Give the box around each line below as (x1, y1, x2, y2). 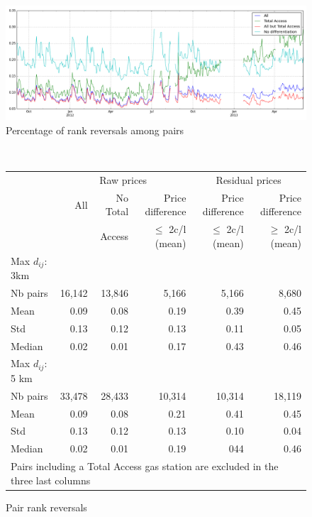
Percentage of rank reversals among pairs (6, 123, 184, 138)
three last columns (11, 472, 91, 487)
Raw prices (99, 173, 147, 187)
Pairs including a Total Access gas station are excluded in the (11, 459, 279, 474)
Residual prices (216, 173, 282, 187)
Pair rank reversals (6, 499, 87, 514)
